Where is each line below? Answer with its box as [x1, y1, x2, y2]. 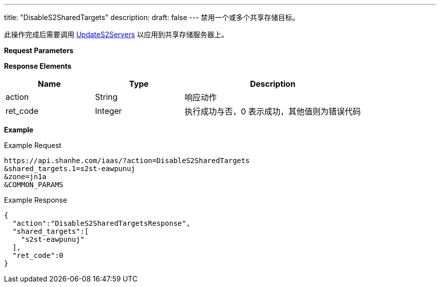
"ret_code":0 [12, 251, 64, 259]
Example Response [4, 196, 67, 204]
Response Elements [4, 62, 72, 70]
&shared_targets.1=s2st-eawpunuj [4, 165, 136, 173]
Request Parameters [4, 46, 74, 55]
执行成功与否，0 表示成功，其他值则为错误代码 [184, 106, 361, 116]
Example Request [4, 141, 62, 150]
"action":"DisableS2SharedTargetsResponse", [12, 219, 190, 227]
